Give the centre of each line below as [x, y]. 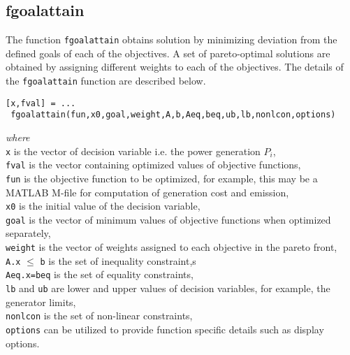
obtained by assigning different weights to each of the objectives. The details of [175, 67]
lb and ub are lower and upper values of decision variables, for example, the [168, 288]
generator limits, [41, 302]
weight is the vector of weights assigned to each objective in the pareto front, [172, 247]
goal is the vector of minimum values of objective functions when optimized [168, 219]
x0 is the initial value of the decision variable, [103, 206]
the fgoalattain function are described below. [106, 81]
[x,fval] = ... [41, 103]
